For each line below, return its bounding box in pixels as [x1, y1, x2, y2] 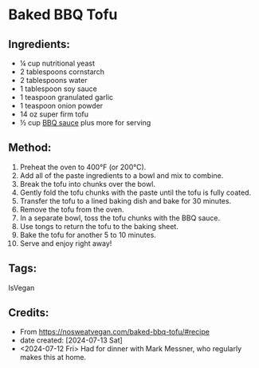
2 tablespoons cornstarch [19, 67, 105, 77]
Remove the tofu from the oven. [19, 204, 124, 214]
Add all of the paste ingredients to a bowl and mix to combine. [19, 170, 224, 180]
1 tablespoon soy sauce [19, 84, 98, 93]
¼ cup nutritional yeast [19, 58, 96, 68]
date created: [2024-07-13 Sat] [19, 335, 124, 345]
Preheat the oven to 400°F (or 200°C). [19, 162, 147, 172]
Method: [8, 141, 52, 155]
